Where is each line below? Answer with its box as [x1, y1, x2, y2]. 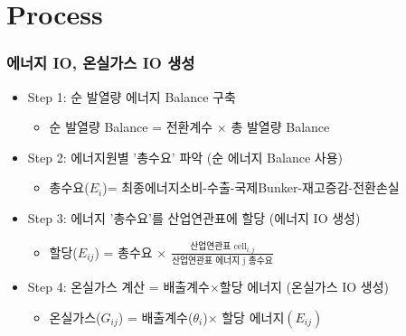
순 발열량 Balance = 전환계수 [49, 117, 213, 136]
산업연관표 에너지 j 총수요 [171, 257, 273, 266]
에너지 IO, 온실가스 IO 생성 [6, 51, 195, 74]
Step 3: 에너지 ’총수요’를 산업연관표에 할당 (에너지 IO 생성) [27, 208, 361, 227]
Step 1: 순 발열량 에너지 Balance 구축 [27, 87, 236, 106]
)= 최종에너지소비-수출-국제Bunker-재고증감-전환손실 [102, 178, 400, 197]
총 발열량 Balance [231, 117, 330, 136]
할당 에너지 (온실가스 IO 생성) [219, 277, 389, 296]
